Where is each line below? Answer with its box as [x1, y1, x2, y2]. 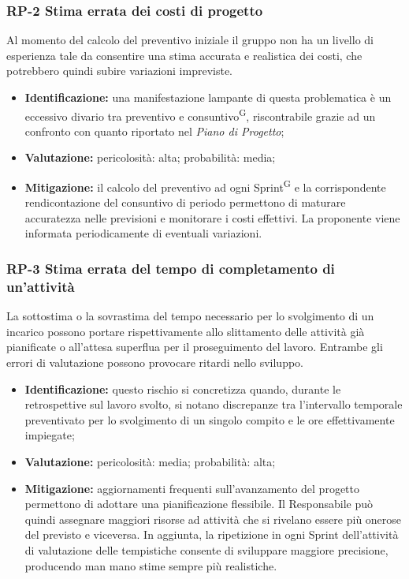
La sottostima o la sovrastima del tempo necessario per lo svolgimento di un [6, 308, 374, 324]
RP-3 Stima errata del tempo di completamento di [6, 258, 335, 278]
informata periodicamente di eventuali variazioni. [24, 225, 262, 241]
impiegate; [24, 427, 75, 443]
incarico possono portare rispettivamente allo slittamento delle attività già [6, 323, 365, 339]
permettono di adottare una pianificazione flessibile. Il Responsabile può [24, 495, 374, 512]
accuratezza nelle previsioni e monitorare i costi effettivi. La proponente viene [24, 209, 400, 226]
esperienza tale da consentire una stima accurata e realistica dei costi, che [6, 47, 363, 63]
